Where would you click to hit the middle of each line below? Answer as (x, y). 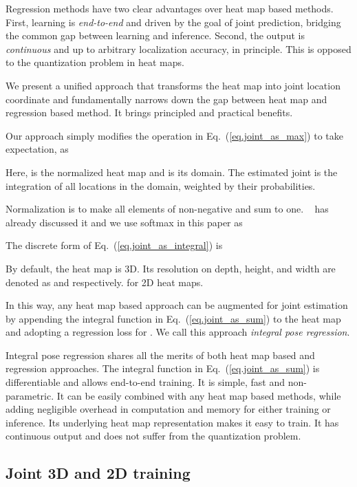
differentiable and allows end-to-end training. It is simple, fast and (145, 382)
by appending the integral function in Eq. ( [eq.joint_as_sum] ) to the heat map (173, 318)
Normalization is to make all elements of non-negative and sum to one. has (167, 209)
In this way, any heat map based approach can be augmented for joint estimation (177, 305)
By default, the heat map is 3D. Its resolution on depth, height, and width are (171, 268)
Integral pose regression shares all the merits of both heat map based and (160, 355)
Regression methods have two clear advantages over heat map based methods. (170, 8)
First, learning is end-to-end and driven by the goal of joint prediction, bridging (173, 22)
